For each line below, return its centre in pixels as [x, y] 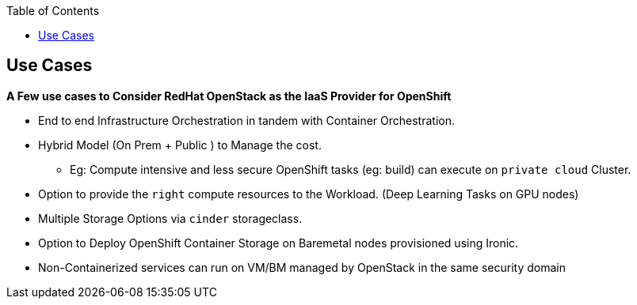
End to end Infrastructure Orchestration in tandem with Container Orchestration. [246, 120]
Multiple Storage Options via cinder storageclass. [170, 218]
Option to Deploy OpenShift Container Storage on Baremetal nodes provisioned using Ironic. [278, 243]
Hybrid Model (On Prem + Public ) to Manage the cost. [180, 145]
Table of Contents [53, 11]
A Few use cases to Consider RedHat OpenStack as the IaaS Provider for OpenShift [229, 96]
